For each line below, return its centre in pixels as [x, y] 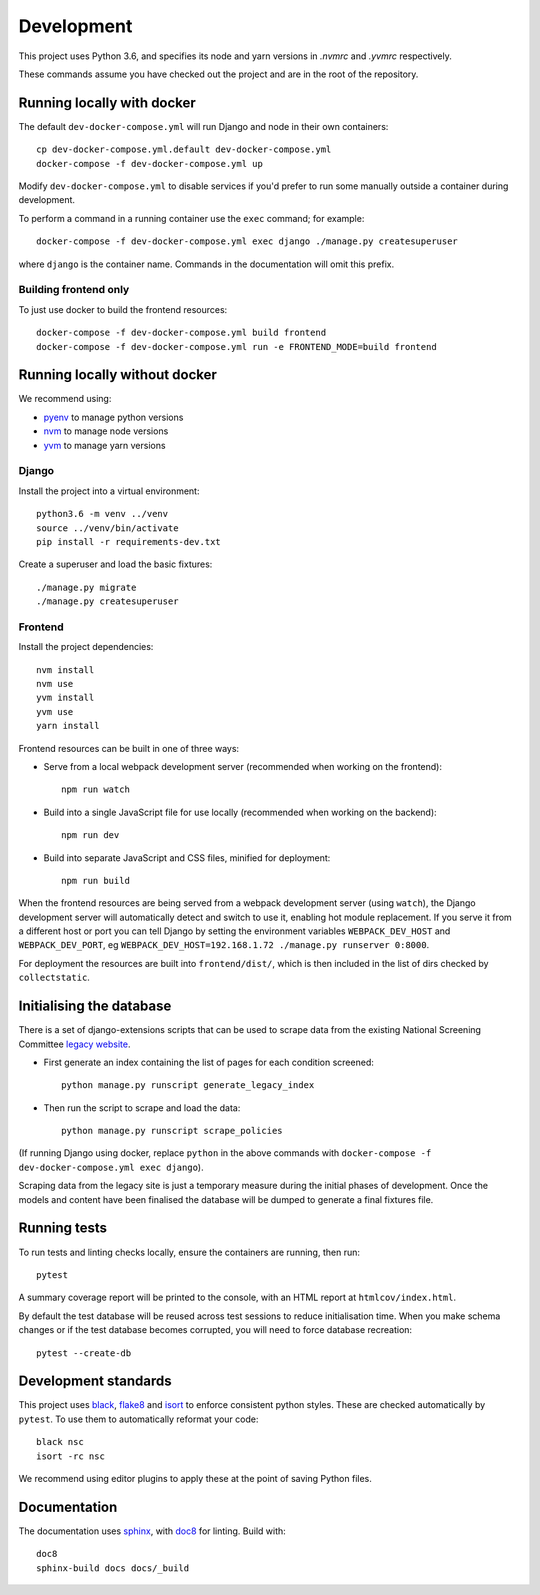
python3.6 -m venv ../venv [102, 514]
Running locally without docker [117, 375]
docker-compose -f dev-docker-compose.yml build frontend [181, 333]
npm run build [95, 880]
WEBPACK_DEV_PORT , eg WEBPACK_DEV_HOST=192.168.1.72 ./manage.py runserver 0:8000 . [224, 945]
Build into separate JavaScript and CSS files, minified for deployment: [187, 857]
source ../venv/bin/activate [107, 528]
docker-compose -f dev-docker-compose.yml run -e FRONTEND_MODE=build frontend [236, 346]
